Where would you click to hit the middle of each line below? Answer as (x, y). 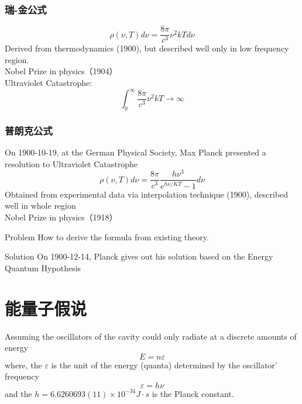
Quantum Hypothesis (43, 267)
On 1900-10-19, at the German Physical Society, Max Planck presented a (135, 152)
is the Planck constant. (193, 393)
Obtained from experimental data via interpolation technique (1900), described (147, 194)
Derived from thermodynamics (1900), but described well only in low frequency (147, 48)
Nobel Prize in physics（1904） (61, 71)
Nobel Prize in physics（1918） (61, 217)
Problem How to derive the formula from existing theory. (107, 236)
